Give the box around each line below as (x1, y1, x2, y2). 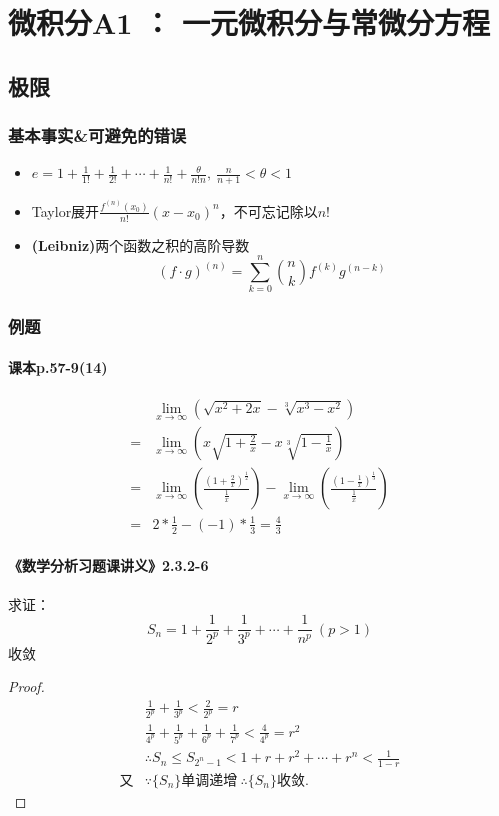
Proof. (8, 676, 45, 697)
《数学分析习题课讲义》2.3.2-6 (8, 555, 209, 576)
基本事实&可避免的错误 (8, 123, 187, 148)
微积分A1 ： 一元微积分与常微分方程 (8, 2, 490, 43)
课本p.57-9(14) (8, 356, 108, 377)
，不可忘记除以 (219, 200, 318, 221)
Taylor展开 (31, 200, 100, 221)
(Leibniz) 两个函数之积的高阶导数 (31, 234, 250, 255)
